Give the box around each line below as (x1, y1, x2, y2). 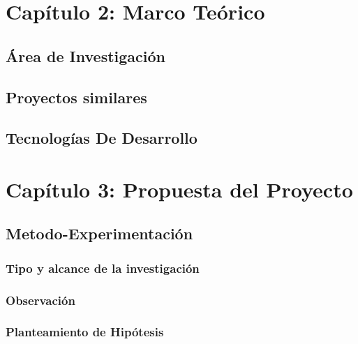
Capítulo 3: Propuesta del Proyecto (6, 174, 353, 203)
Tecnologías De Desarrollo (6, 127, 197, 149)
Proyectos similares (6, 86, 147, 107)
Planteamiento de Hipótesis (6, 323, 164, 341)
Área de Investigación (6, 45, 165, 66)
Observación (6, 291, 75, 308)
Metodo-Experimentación (6, 223, 193, 244)
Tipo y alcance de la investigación (6, 259, 200, 276)
